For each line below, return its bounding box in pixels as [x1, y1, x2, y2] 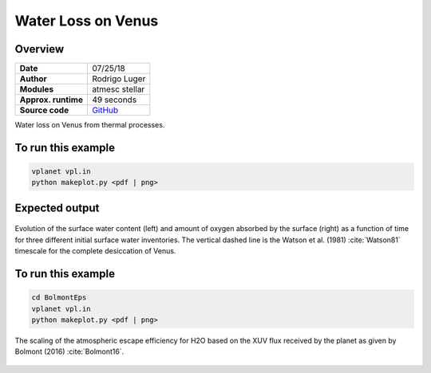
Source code [19, 104, 69, 116]
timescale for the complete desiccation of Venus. [14, 246, 176, 256]
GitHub [92, 104, 119, 116]
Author [19, 73, 47, 84]
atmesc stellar [92, 84, 145, 95]
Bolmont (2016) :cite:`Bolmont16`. [14, 347, 125, 356]
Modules [19, 84, 54, 95]
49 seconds [92, 94, 137, 105]
